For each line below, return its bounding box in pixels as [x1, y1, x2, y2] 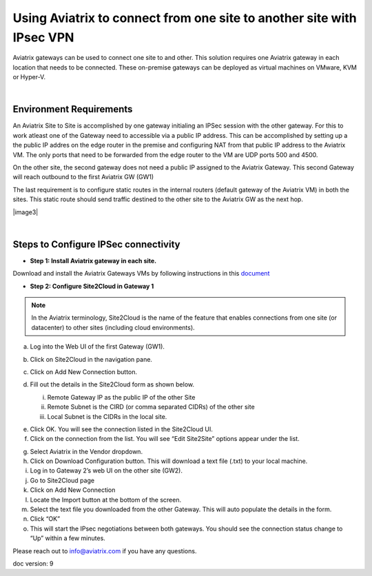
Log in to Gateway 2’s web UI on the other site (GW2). [30, 466, 183, 475]
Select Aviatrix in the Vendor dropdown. [30, 447, 143, 455]
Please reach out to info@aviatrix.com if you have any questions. [12, 546, 197, 555]
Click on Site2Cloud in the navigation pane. [30, 355, 153, 363]
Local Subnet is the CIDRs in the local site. [47, 412, 167, 420]
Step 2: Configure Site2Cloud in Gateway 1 [30, 282, 154, 290]
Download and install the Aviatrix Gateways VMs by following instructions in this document [12, 269, 270, 278]
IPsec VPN [12, 30, 74, 45]
